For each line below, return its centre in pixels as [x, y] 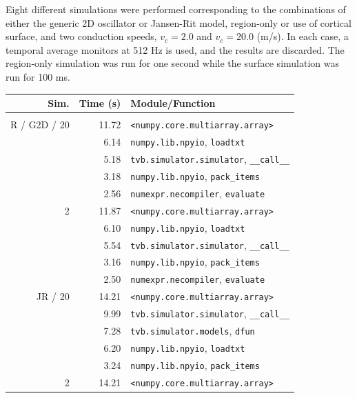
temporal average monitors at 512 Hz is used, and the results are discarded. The [175, 49]
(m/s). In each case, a [303, 36]
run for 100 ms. [38, 76]
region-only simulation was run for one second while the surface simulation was [172, 63]
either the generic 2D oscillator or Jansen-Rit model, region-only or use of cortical [178, 22]
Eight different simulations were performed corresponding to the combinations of [176, 9]
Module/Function [173, 103]
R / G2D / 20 [40, 125]
